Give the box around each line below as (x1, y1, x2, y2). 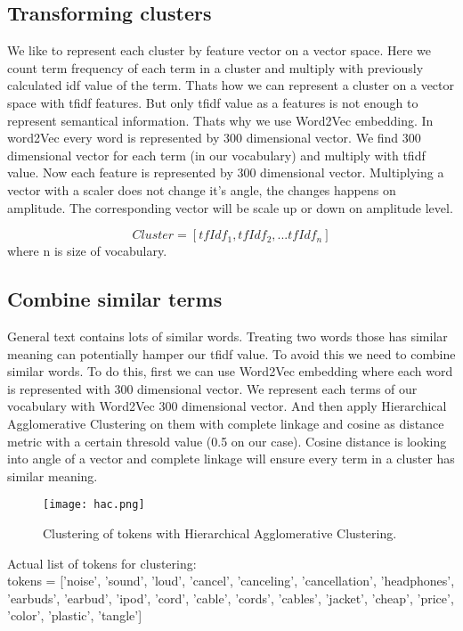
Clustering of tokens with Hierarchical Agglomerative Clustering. (43, 523, 397, 542)
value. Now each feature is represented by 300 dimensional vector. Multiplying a (7, 163, 444, 182)
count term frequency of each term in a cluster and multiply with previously (7, 58, 424, 77)
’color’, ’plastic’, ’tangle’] (7, 606, 142, 625)
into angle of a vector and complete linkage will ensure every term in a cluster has (7, 449, 455, 468)
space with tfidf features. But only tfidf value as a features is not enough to (7, 93, 418, 111)
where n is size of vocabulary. (7, 242, 167, 260)
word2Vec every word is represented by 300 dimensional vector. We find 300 (7, 128, 421, 147)
